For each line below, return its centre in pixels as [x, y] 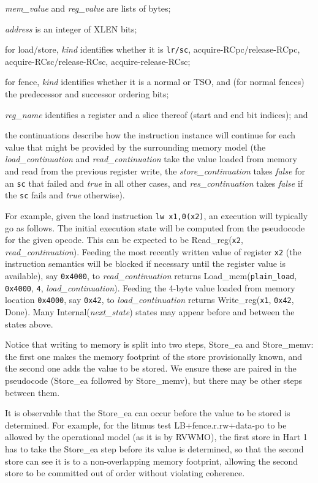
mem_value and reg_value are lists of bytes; [88, 8]
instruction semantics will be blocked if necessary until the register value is [145, 264]
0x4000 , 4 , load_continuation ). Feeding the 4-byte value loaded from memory [150, 287]
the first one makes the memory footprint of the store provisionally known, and [154, 356]
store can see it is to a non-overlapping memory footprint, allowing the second [152, 461]
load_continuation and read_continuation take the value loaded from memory [151, 159]
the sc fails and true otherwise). [65, 195]
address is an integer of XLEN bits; [71, 28]
